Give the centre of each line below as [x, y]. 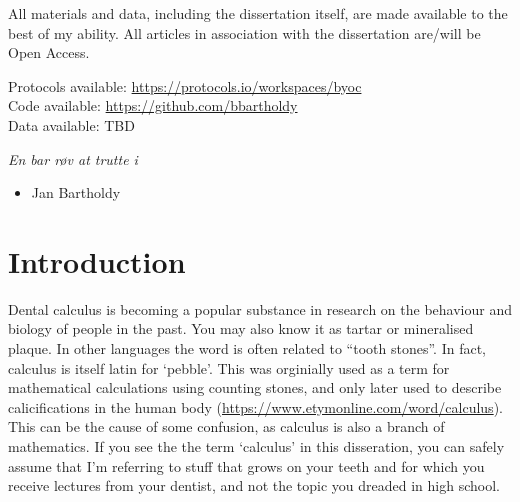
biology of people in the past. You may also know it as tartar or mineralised [241, 328]
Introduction [97, 260]
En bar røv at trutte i [73, 158]
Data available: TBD [71, 124]
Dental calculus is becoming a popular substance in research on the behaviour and [260, 308]
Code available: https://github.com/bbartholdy [153, 105]
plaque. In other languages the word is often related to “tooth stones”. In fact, [247, 348]
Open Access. [49, 52]
